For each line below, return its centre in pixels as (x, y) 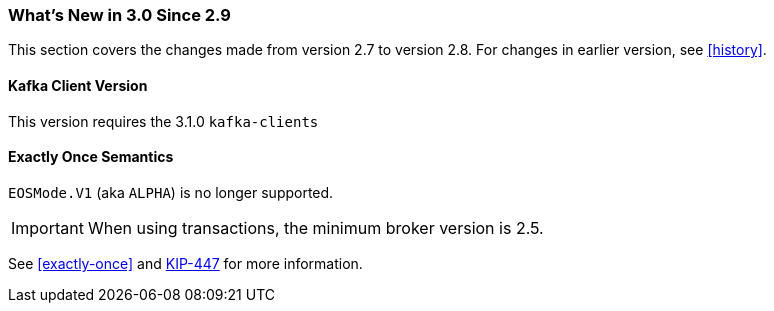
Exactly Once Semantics (91, 157)
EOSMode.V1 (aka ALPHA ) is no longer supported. (171, 192)
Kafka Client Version (78, 85)
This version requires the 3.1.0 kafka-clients (163, 121)
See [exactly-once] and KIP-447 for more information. (185, 263)
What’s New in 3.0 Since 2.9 (119, 15)
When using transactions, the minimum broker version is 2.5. (315, 227)
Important (47, 227)
